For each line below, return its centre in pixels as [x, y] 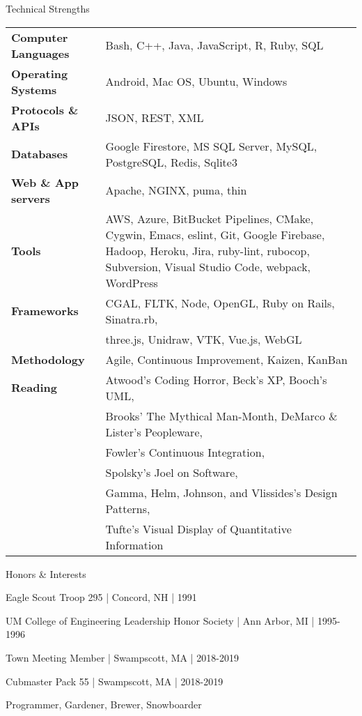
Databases [40, 154]
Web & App [45, 182]
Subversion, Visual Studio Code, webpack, [208, 266]
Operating [40, 73]
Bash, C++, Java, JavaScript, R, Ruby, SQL [214, 45]
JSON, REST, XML [155, 118]
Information [134, 544]
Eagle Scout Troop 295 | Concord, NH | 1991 [101, 597]
